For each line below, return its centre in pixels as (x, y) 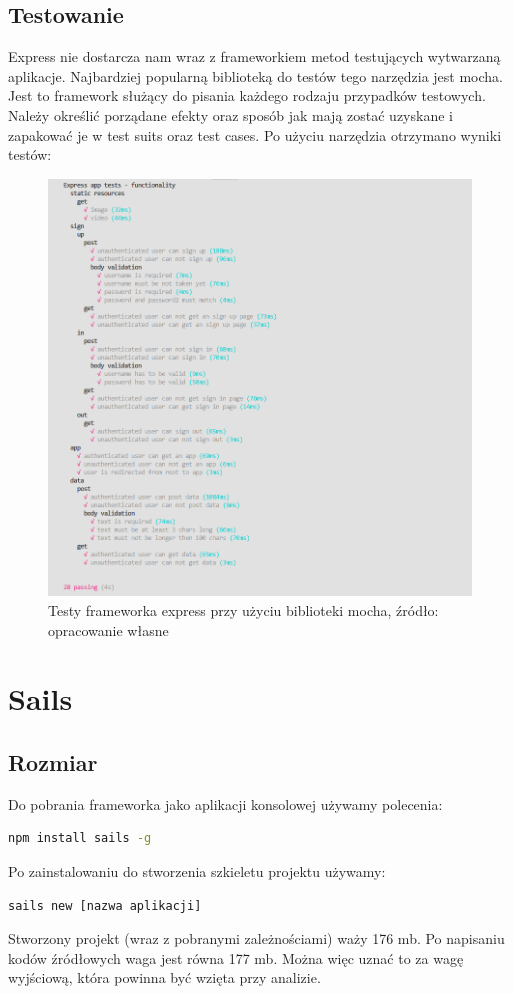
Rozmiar (53, 762)
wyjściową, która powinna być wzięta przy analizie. (164, 977)
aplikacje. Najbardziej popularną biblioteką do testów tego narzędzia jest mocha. (255, 75)
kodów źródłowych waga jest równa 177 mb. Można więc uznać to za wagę (236, 957)
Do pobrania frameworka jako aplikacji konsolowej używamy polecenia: (225, 803)
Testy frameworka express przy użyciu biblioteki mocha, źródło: (243, 610)
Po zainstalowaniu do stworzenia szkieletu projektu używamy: (197, 871)
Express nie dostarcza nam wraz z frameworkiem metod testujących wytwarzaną (254, 56)
